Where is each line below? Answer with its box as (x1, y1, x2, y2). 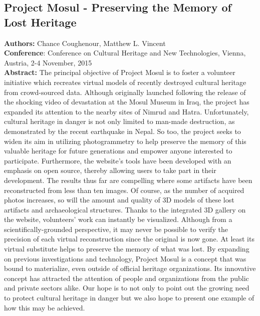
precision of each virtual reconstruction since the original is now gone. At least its (4, 233, 254, 244)
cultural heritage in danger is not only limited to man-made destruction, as (4, 116, 235, 126)
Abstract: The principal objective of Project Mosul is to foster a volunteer (4, 67, 235, 77)
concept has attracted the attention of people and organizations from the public (4, 272, 249, 283)
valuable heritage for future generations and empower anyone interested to (4, 145, 232, 156)
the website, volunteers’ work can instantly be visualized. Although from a (4, 214, 232, 224)
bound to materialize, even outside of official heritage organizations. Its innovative (4, 263, 256, 273)
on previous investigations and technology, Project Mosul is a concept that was (4, 253, 246, 263)
